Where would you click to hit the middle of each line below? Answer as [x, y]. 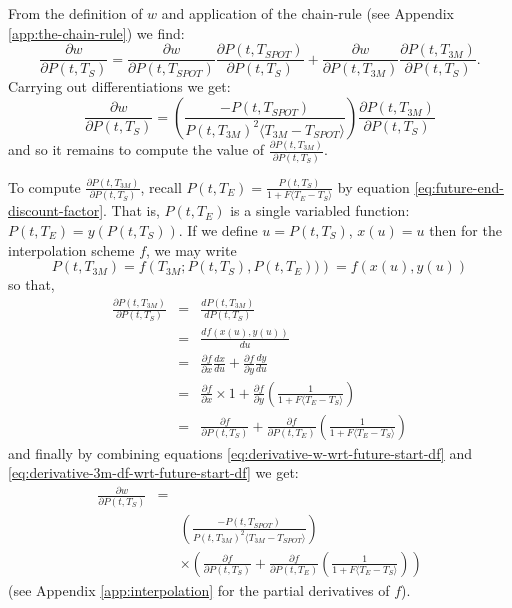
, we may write [191, 249]
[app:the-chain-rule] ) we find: [96, 32]
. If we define [218, 229]
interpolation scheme [71, 249]
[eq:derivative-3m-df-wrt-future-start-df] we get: [153, 472]
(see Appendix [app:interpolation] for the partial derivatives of [199, 589]
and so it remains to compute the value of [136, 149]
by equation [373, 186]
